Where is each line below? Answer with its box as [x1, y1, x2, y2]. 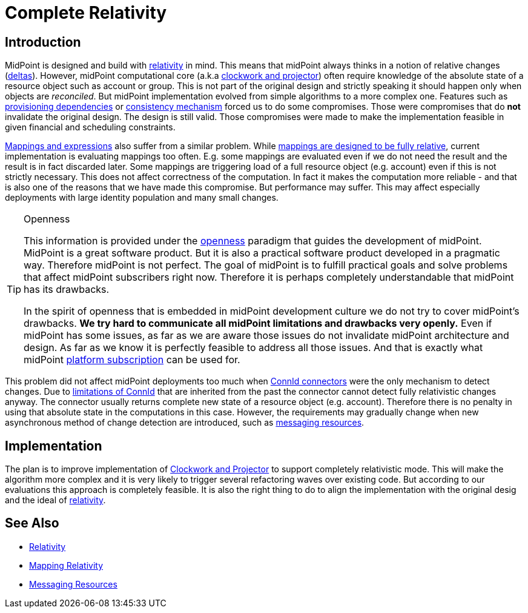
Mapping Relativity [29, 560, 104, 571]
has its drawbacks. [24, 283, 110, 296]
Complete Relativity [5, 2, 167, 23]
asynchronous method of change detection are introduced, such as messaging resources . [5, 417, 365, 428]
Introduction [5, 34, 81, 50]
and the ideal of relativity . [5, 495, 106, 506]
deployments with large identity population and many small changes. [5, 192, 279, 203]
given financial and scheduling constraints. [5, 122, 176, 133]
